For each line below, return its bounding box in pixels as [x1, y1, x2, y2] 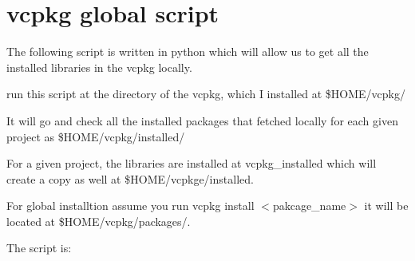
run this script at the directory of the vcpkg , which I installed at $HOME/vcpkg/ [6, 85, 405, 102]
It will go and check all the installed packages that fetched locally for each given [6, 112, 398, 129]
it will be [364, 197, 409, 214]
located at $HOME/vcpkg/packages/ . [6, 212, 191, 229]
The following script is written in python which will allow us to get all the [6, 43, 369, 60]
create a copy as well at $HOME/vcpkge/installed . [6, 170, 254, 187]
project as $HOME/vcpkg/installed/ [6, 128, 185, 144]
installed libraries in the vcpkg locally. [6, 58, 192, 75]
